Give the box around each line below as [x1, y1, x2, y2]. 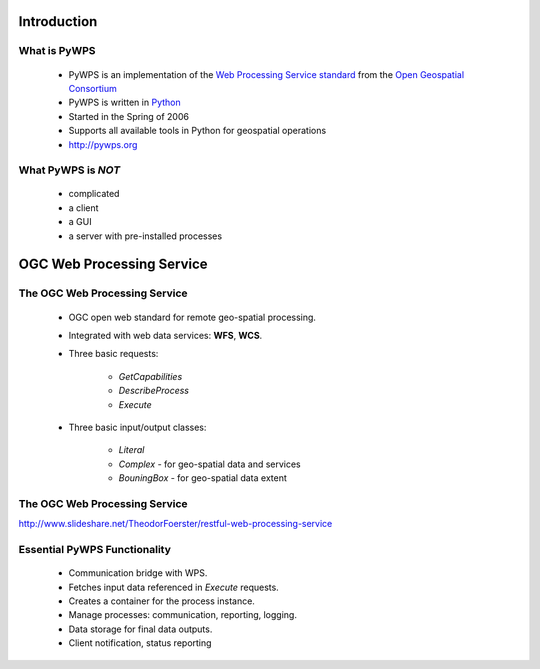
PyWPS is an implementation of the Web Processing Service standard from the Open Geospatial [68, 68, 465, 80]
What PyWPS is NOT [18, 163, 121, 177]
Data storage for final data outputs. [68, 623, 213, 635]
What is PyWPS [18, 44, 96, 58]
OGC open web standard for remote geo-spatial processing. [68, 311, 317, 323]
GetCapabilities [118, 370, 183, 382]
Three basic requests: [68, 348, 159, 360]
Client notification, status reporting [68, 637, 212, 649]
